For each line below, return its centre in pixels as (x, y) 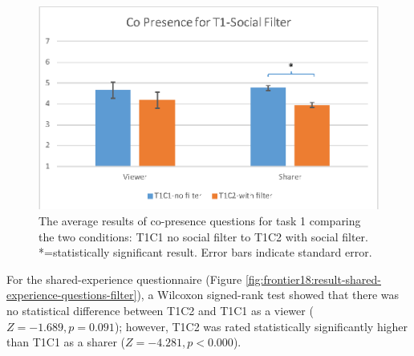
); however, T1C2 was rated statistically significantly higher (261, 326)
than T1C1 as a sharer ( (66, 342)
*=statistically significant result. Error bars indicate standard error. (205, 252)
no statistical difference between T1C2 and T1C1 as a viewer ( (160, 310)
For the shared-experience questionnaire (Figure (124, 279)
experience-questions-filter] (72, 295)
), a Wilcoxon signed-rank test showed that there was (268, 295)
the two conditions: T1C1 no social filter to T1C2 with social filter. (203, 236)
